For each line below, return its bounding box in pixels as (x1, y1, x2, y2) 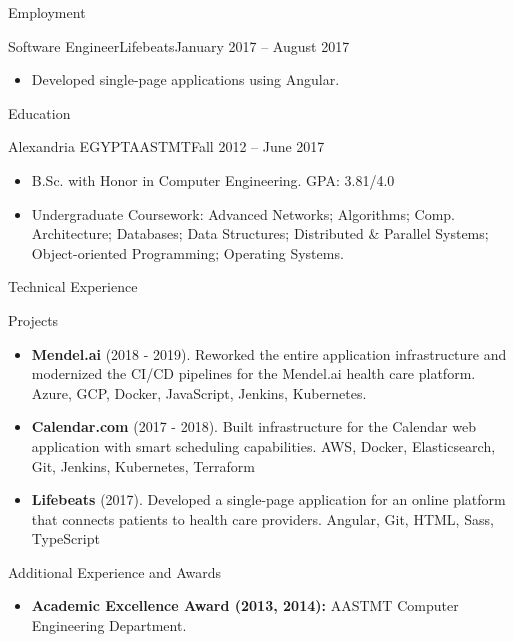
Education (8, 102, 71, 123)
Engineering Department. (31, 615, 187, 636)
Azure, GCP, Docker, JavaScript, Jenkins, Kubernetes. (31, 382, 367, 403)
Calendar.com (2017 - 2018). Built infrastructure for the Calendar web (31, 416, 476, 437)
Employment (8, 2, 86, 22)
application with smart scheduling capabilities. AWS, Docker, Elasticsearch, (31, 435, 496, 456)
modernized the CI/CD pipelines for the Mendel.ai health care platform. (31, 363, 476, 384)
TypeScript (31, 528, 100, 549)
